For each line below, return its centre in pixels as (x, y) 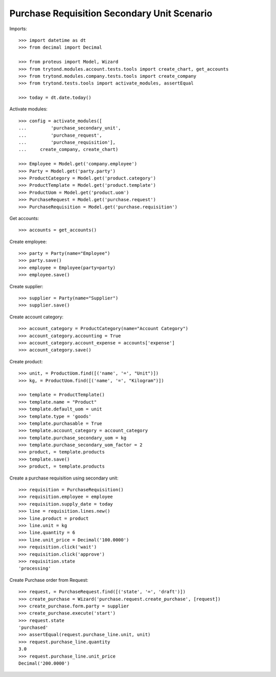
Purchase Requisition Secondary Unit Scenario (111, 13)
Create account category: (37, 317)
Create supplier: (26, 286)
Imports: (18, 29)
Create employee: (28, 242)
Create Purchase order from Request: (49, 580)
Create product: (26, 361)
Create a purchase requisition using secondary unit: (64, 478)
